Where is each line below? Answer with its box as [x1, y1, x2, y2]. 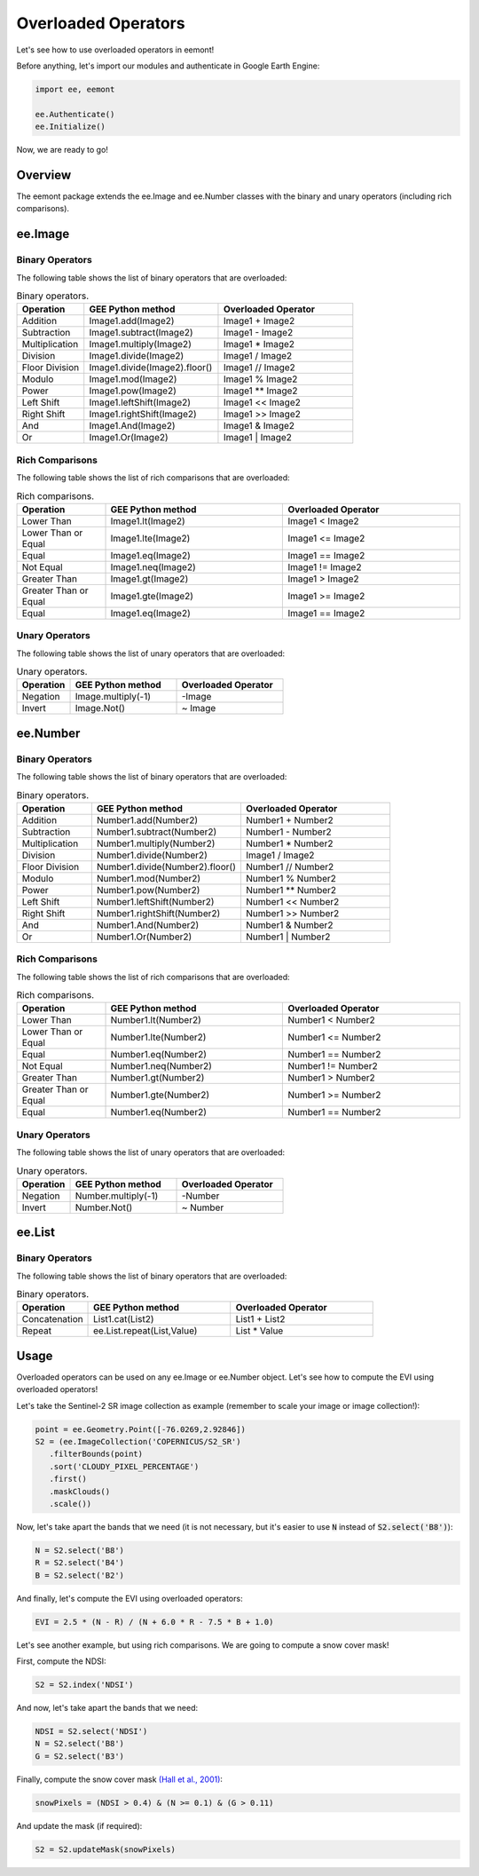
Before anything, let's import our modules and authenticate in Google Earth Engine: [16, 60, 320, 71]
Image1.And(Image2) [89, 420, 177, 432]
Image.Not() [75, 702, 126, 715]
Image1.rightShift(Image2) [89, 408, 197, 421]
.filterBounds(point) [49, 1449, 144, 1460]
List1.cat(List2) [93, 1313, 154, 1326]
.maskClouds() [49, 1486, 111, 1496]
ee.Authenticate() [35, 109, 115, 119]
